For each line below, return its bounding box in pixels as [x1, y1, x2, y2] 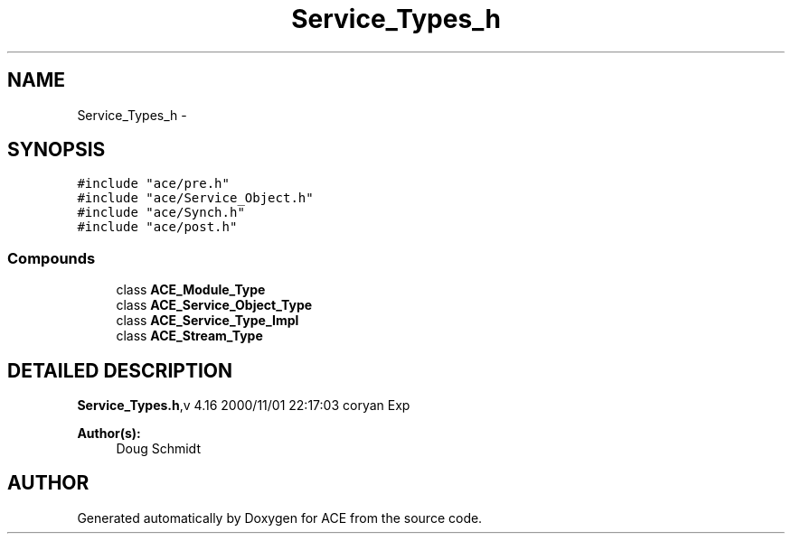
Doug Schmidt [116, 441, 201, 457]
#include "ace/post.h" [77, 219, 238, 235]
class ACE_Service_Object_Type [116, 297, 313, 313]
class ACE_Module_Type [116, 282, 266, 298]
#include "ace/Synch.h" [77, 205, 245, 220]
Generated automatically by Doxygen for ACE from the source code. [77, 509, 483, 526]
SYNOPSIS [7, 138, 106, 162]
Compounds [7, 248, 96, 267]
